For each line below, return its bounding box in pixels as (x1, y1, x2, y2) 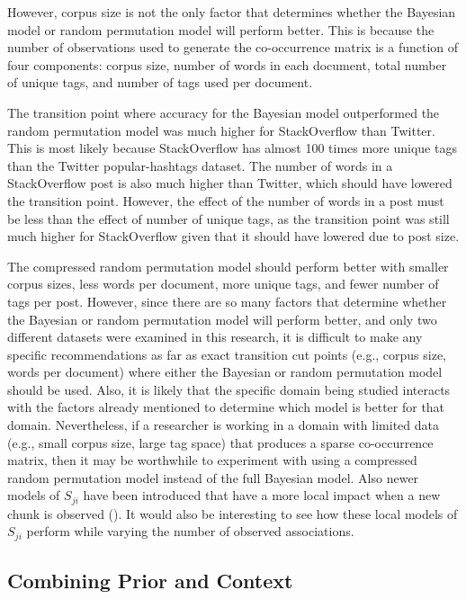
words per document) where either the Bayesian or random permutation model (7, 362, 443, 381)
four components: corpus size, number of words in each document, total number (7, 55, 447, 74)
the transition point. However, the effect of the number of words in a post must (7, 191, 444, 210)
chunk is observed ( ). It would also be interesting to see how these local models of (7, 504, 458, 523)
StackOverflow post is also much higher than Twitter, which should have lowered (7, 174, 453, 192)
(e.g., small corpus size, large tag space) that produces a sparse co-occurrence (7, 433, 434, 451)
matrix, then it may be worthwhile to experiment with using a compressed (7, 451, 417, 469)
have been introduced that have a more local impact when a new (83, 486, 441, 505)
